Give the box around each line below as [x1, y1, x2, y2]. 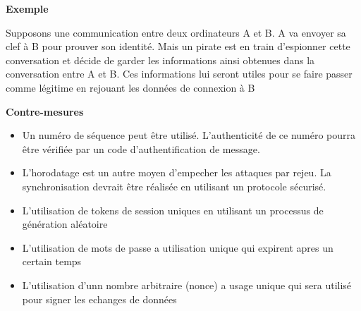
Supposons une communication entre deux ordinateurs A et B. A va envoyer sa [6, 25, 346, 39]
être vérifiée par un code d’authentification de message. [22, 141, 260, 156]
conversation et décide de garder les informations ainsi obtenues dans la [6, 52, 315, 67]
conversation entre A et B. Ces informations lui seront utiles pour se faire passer [6, 66, 353, 81]
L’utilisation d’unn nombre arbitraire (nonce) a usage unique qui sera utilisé [22, 277, 352, 292]
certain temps [22, 254, 82, 269]
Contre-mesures [6, 104, 84, 118]
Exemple [6, 1, 49, 16]
